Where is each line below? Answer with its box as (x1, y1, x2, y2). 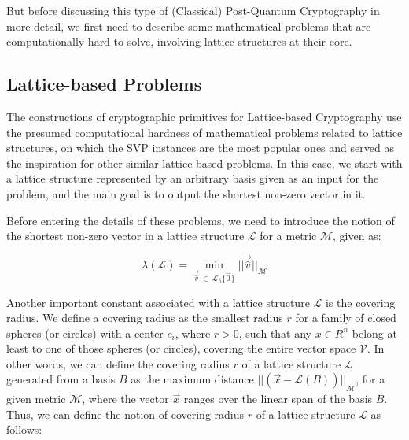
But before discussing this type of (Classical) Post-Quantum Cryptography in (6, 2, 380, 18)
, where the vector (82, 390, 169, 407)
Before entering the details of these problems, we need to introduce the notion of (6, 212, 395, 228)
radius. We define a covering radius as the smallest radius (6, 309, 283, 326)
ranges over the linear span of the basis (183, 390, 373, 407)
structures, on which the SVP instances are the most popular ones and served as (6, 139, 394, 156)
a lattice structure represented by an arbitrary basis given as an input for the (6, 170, 379, 187)
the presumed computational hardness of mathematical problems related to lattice (6, 124, 403, 140)
